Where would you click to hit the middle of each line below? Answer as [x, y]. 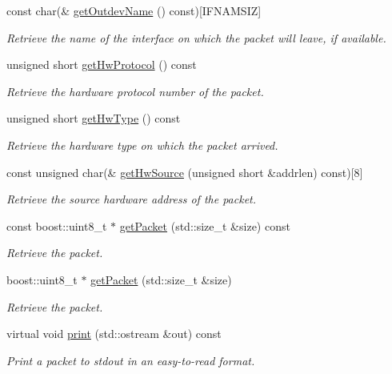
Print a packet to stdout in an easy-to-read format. [131, 360]
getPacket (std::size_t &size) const [205, 225]
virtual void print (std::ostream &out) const [114, 334]
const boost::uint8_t [57, 225]
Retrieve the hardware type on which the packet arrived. [142, 145]
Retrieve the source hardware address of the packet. [132, 199]
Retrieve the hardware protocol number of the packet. [135, 91]
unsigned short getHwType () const [94, 118]
